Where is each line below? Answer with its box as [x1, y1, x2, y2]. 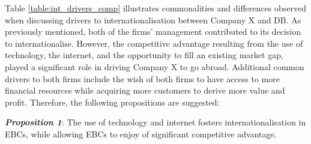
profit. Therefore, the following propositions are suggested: [5, 95, 220, 108]
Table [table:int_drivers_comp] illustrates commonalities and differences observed [5, 2, 306, 14]
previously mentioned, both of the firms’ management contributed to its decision [5, 25, 301, 38]
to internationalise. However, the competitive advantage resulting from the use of [5, 37, 303, 49]
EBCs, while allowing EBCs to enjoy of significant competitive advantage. [5, 127, 277, 140]
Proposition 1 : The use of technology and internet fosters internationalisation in [5, 116, 306, 128]
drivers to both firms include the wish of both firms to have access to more [5, 72, 280, 85]
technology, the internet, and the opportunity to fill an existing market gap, [5, 49, 283, 61]
